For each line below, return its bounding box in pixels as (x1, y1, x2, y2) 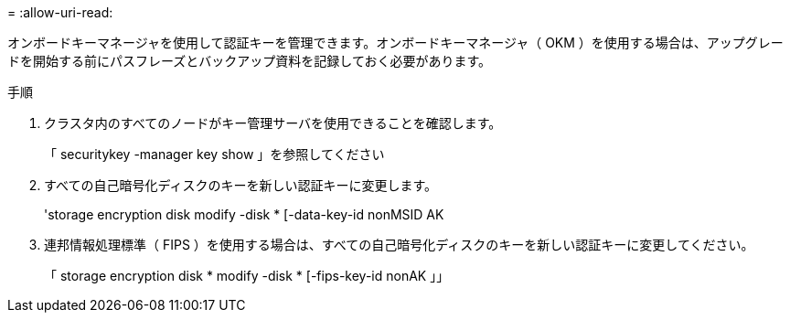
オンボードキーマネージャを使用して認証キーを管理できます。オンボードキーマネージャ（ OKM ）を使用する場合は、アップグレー (7, 35, 784, 50)
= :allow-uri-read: (7, 5, 113, 20)
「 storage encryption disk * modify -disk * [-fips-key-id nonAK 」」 (44, 268, 450, 283)
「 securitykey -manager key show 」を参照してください (44, 146, 385, 162)
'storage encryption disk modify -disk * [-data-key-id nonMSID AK (44, 207, 444, 222)
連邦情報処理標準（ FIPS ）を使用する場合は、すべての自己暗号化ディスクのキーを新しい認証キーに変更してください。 (44, 237, 754, 252)
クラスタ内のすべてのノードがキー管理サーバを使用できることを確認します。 (44, 115, 502, 131)
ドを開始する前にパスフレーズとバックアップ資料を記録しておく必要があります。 (7, 53, 492, 69)
